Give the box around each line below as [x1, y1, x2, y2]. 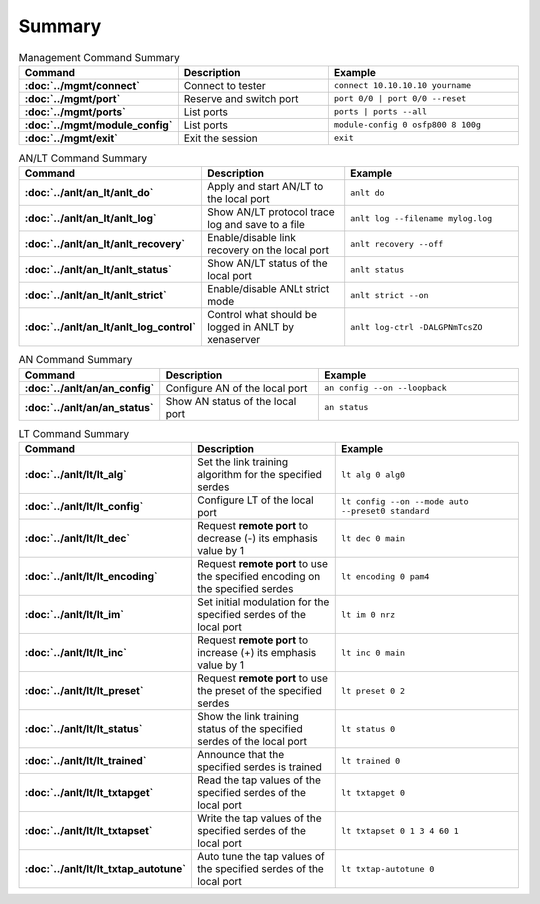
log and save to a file [206, 218, 305, 232]
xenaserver [206, 333, 260, 347]
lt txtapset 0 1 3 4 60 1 [341, 825, 459, 836]
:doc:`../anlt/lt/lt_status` [24, 722, 143, 736]
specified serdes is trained [196, 760, 322, 774]
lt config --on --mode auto [341, 496, 469, 507]
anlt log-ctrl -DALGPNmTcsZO [350, 321, 483, 332]
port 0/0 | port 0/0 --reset [333, 93, 467, 104]
